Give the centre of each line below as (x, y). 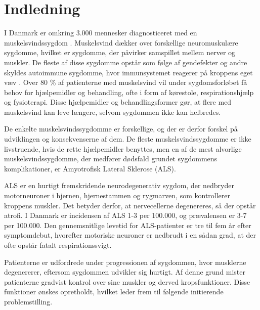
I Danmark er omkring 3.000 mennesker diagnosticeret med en (101, 33)
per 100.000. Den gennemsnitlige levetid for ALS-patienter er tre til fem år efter (128, 225)
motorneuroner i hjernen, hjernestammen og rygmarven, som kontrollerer (117, 195)
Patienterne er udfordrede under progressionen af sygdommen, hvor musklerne (125, 262)
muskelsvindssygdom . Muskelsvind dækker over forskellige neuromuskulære (121, 42)
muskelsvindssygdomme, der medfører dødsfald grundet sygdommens (111, 159)
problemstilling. (28, 301)
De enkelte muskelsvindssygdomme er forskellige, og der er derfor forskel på (121, 129)
